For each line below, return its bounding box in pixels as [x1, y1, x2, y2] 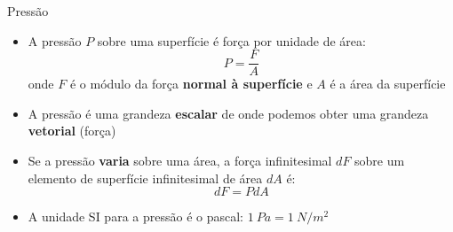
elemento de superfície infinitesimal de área [28, 168, 263, 187]
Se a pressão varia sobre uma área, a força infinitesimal [28, 151, 332, 170]
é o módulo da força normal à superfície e [69, 74, 313, 93]
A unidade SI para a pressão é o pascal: [28, 207, 243, 226]
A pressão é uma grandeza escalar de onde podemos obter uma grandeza [28, 104, 429, 122]
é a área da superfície [330, 74, 446, 93]
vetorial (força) [28, 121, 116, 140]
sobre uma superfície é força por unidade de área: [97, 31, 366, 50]
